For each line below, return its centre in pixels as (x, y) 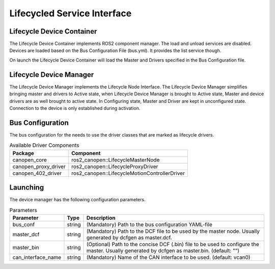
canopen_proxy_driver (39, 167)
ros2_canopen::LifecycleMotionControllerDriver (128, 173)
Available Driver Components (44, 145)
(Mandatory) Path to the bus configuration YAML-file (149, 224)
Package (23, 153)
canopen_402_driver (37, 173)
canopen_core (30, 159)
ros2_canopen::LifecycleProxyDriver (115, 167)
